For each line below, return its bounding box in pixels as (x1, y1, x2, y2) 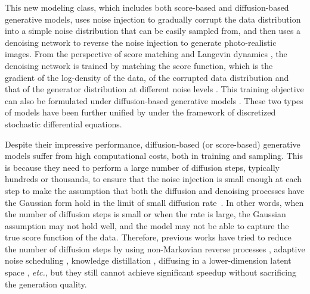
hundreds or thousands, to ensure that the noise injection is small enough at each (5, 173, 302, 185)
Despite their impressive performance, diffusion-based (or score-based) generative (5, 137, 300, 150)
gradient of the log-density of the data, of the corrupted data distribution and (5, 71, 289, 83)
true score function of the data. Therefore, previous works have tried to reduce (5, 231, 292, 243)
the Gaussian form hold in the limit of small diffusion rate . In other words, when (5, 196, 304, 208)
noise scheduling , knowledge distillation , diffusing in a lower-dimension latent (5, 254, 292, 267)
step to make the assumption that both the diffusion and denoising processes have (5, 184, 305, 196)
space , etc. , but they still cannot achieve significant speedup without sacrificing (5, 266, 296, 279)
